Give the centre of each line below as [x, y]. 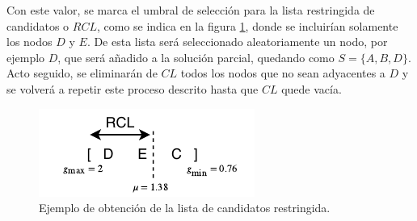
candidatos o [38, 25]
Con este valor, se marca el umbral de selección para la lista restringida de [191, 10]
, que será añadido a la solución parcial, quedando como [196, 57]
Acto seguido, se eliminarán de [82, 73]
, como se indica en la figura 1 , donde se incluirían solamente [247, 25]
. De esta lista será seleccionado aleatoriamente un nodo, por [237, 42]
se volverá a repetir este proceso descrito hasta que [133, 88]
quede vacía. [312, 88]
